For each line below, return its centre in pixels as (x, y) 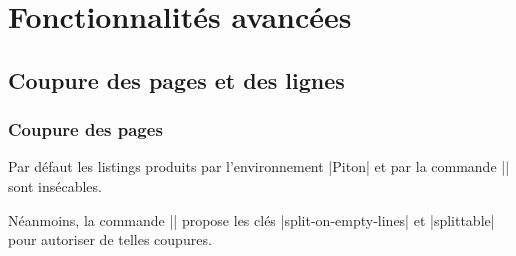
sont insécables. (55, 185)
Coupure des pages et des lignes (176, 79)
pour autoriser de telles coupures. (110, 239)
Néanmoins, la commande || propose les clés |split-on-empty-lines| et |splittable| (251, 219)
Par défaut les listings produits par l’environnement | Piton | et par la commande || (259, 166)
